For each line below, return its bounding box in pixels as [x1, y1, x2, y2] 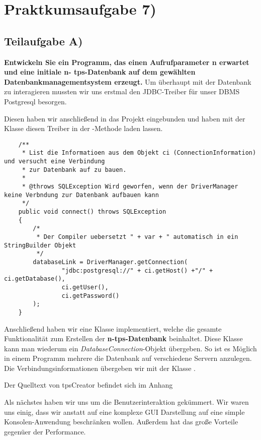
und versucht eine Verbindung [4, 158, 105, 165]
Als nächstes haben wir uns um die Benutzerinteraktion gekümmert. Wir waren [4, 397, 249, 407]
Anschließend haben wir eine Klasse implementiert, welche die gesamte [4, 323, 222, 334]
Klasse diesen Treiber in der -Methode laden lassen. [4, 123, 163, 134]
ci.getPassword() [61, 292, 120, 299]
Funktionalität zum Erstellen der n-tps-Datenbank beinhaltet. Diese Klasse [4, 333, 243, 344]
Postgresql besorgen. [4, 96, 67, 106]
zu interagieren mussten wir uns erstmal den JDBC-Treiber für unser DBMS [4, 86, 240, 97]
